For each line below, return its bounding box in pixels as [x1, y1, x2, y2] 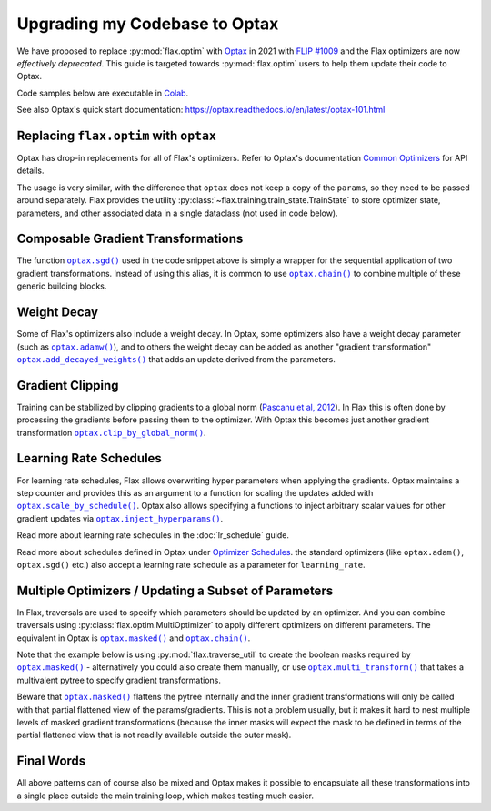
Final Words [16, 754, 86, 769]
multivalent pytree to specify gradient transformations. [16, 674, 222, 685]
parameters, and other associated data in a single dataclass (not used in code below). [16, 208, 338, 218]
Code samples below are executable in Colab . [16, 87, 189, 98]
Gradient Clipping [16, 378, 119, 393]
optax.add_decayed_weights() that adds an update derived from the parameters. [16, 353, 336, 364]
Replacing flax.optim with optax [16, 127, 217, 143]
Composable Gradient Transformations [16, 231, 244, 247]
